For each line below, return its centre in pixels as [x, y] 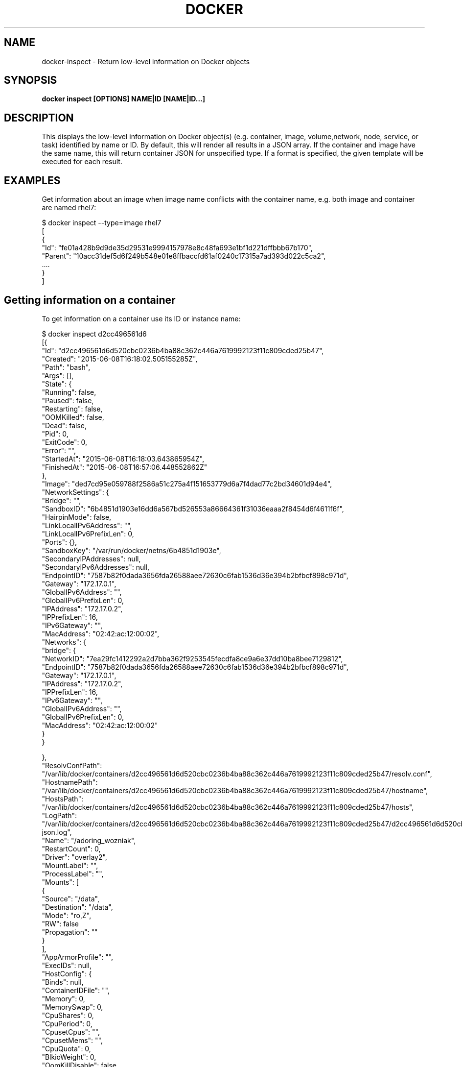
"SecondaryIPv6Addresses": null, [96, 567]
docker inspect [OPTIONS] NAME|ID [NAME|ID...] [124, 99]
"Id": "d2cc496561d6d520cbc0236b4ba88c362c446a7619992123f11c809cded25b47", [183, 350]
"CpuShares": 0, [68, 1015]
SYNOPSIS [31, 80]
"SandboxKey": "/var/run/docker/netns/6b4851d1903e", [131, 550]
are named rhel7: [69, 208]
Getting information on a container [90, 300]
